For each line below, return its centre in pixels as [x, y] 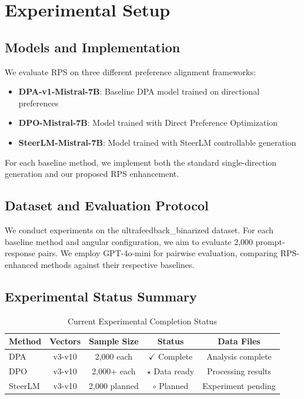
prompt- [270, 241]
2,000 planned [113, 385]
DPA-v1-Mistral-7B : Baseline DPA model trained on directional [139, 91]
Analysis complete [239, 356]
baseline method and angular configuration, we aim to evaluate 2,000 [129, 241]
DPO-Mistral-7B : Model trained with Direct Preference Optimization [148, 123]
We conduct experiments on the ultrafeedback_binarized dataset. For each [139, 229]
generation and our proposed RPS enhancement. [92, 174]
